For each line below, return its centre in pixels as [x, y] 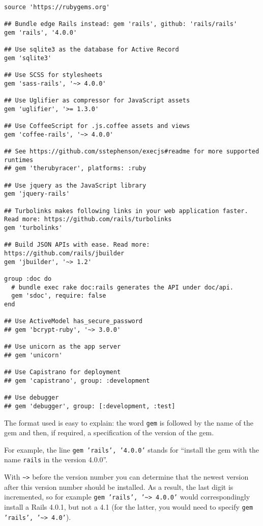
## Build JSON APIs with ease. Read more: [77, 245]
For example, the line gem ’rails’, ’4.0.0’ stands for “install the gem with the [132, 449]
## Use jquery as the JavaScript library [75, 185]
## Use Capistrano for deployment [63, 372]
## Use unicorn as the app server [63, 347]
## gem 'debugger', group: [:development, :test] [90, 406]
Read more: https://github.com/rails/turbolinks [88, 219]
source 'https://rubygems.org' [57, 7]
